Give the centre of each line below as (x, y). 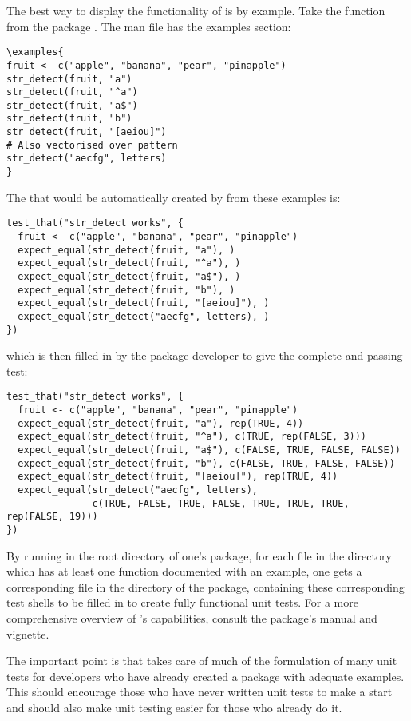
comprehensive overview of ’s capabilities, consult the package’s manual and (192, 618)
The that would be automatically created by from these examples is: (174, 197)
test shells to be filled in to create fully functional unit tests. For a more (182, 602)
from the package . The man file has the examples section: (149, 26)
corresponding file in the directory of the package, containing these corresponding (205, 586)
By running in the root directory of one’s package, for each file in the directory (199, 555)
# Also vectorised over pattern (92, 145)
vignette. (28, 633)
